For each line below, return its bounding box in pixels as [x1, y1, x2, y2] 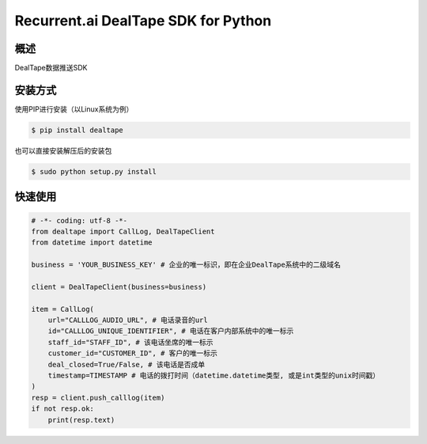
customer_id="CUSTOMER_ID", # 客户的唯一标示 [47, 349, 217, 358]
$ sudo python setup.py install [31, 167, 157, 176]
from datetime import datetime [31, 238, 153, 247]
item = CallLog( [31, 305, 95, 313]
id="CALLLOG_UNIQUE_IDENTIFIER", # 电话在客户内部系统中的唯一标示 [47, 327, 294, 336]
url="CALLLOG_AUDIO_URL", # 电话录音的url [47, 316, 209, 324]
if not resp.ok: [31, 404, 95, 413]
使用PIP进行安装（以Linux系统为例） [14, 104, 134, 114]
